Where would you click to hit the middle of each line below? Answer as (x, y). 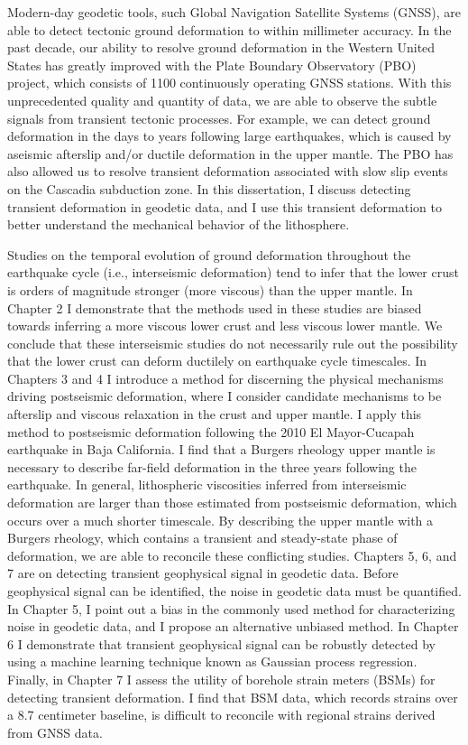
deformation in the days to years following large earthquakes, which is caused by (229, 136)
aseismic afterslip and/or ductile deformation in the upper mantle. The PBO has (230, 153)
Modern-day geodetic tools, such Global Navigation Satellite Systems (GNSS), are (234, 12)
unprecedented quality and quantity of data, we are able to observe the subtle (222, 100)
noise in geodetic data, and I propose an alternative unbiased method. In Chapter (233, 626)
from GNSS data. (55, 732)
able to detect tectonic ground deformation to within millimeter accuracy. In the (229, 29)
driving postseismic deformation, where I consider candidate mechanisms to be (225, 396)
